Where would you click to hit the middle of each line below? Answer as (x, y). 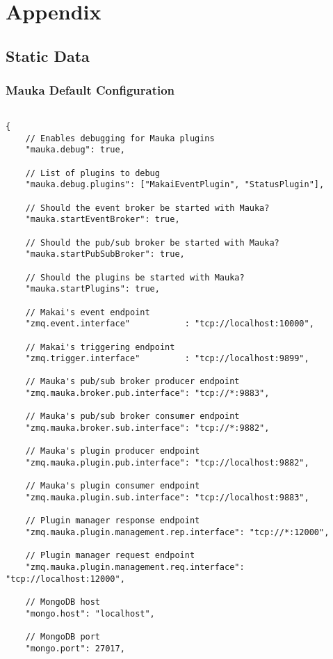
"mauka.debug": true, (75, 150)
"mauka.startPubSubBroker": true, (105, 254)
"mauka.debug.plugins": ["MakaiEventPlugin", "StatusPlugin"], (175, 185)
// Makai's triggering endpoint (100, 347)
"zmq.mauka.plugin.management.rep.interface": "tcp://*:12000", (177, 532)
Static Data (48, 55)
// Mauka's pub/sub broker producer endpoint (132, 382)
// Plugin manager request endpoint (110, 556)
